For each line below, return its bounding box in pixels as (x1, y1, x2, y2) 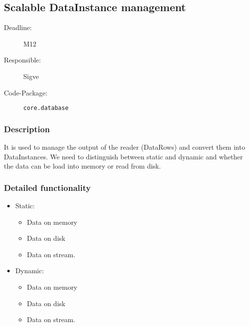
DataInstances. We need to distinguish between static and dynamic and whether (4, 151, 243, 161)
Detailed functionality (4, 181, 91, 193)
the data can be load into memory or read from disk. (4, 161, 161, 171)
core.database (23, 105, 69, 112)
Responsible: (4, 55, 41, 65)
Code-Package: (4, 87, 48, 97)
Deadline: (4, 22, 32, 32)
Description (4, 123, 50, 135)
